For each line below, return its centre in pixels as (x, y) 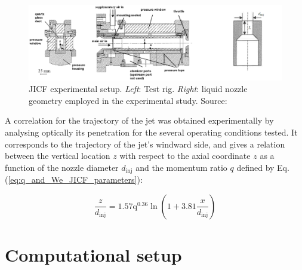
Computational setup (93, 255)
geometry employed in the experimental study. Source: (128, 100)
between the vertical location (58, 156)
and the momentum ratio (181, 167)
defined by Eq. (263, 167)
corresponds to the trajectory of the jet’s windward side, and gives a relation (145, 144)
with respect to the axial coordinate (185, 156)
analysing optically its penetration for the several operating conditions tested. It (151, 132)
